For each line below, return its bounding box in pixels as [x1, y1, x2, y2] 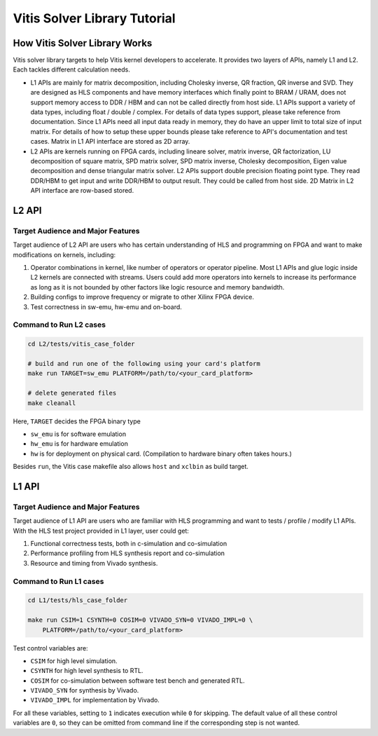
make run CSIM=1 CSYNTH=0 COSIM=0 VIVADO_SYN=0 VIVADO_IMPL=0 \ [27, 616, 253, 624]
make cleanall [27, 399, 76, 407]
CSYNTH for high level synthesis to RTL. [30, 667, 143, 675]
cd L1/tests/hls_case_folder [27, 597, 128, 604]
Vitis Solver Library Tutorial [13, 11, 176, 26]
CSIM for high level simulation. [30, 656, 118, 665]
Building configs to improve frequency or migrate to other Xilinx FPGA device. [30, 293, 255, 301]
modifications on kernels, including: [13, 250, 116, 259]
